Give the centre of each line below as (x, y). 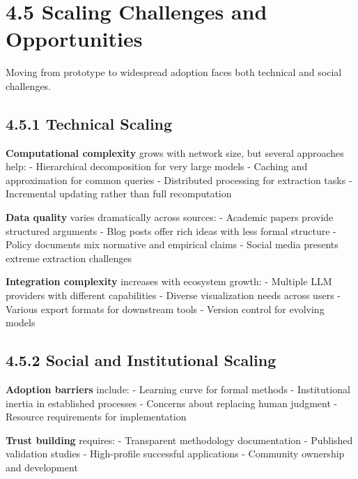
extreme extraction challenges (69, 258)
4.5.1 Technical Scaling (89, 123)
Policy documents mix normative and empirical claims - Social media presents (172, 244)
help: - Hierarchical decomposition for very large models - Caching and (157, 166)
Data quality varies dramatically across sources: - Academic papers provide (170, 217)
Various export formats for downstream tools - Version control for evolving (165, 309)
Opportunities (74, 39)
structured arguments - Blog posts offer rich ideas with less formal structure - (171, 230)
